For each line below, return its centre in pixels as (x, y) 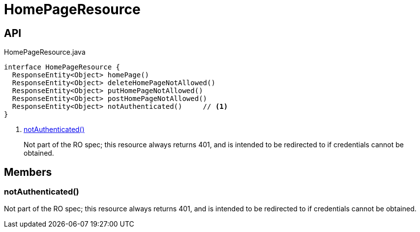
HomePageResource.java (45, 52)
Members (28, 172)
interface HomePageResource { (62, 67)
